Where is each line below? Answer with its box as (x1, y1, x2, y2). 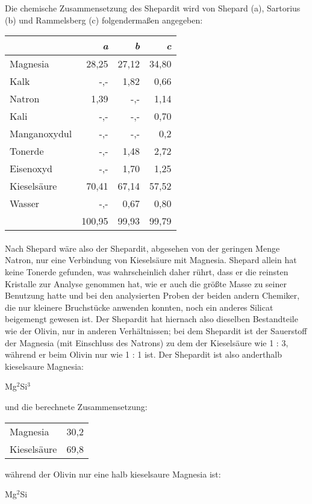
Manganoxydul (10, 126, 72, 141)
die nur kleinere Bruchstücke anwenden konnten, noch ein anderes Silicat (5, 300, 273, 313)
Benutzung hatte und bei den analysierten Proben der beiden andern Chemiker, (5, 289, 300, 302)
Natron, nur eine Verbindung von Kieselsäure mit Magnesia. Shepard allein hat (5, 254, 297, 266)
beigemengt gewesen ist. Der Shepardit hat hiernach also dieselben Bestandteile (5, 313, 298, 325)
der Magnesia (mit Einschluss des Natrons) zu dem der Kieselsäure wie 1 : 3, (5, 336, 289, 349)
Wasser (10, 196, 40, 211)
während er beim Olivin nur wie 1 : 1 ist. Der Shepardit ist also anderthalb (5, 348, 282, 361)
